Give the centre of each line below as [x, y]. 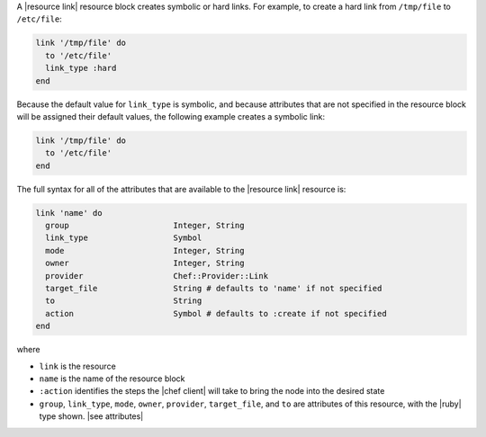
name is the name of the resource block [112, 379]
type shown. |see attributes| [91, 416]
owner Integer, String [145, 263]
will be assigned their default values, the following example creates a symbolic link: [171, 116]
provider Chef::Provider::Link [157, 276]
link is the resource [77, 366]
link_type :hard [81, 68]
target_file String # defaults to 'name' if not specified [214, 288]
